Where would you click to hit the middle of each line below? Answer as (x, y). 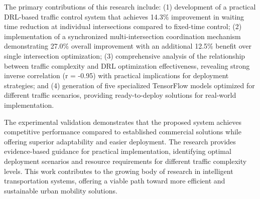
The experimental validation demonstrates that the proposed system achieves (123, 122)
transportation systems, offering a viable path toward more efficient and (115, 181)
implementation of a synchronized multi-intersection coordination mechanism (122, 36)
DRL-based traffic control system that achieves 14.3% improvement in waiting (124, 16)
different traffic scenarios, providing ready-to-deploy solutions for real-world (120, 95)
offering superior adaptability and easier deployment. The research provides (120, 141)
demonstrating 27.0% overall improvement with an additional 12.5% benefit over (128, 46)
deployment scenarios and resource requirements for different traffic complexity (125, 161)
